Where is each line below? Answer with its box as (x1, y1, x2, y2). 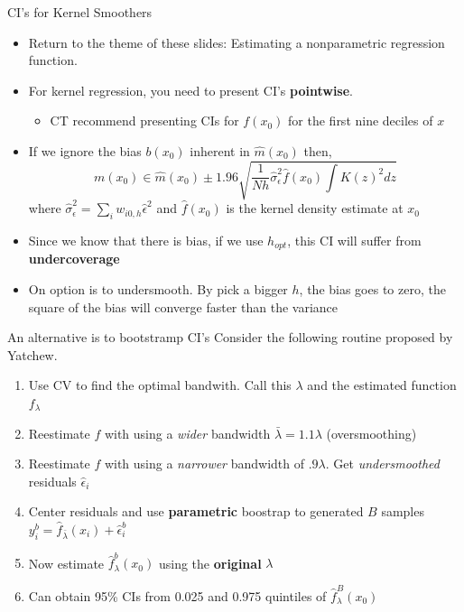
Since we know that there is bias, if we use (28, 230, 264, 249)
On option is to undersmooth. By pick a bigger (28, 279, 288, 298)
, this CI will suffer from (287, 230, 422, 249)
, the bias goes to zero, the (299, 279, 446, 298)
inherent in (190, 141, 250, 160)
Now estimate (28, 553, 105, 572)
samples (381, 502, 424, 521)
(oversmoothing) (326, 423, 417, 442)
